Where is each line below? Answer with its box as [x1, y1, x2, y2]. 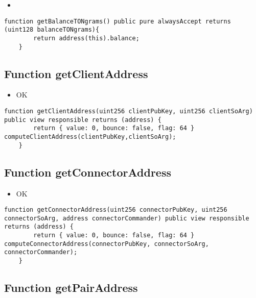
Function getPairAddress [4, 280, 138, 295]
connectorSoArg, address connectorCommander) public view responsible [4, 214, 249, 222]
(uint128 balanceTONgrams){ [4, 26, 100, 34]
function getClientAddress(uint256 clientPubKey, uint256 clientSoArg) [4, 108, 253, 115]
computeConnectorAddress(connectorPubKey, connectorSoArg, [4, 240, 209, 247]
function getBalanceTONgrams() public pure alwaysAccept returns [4, 17, 231, 25]
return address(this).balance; [33, 34, 139, 42]
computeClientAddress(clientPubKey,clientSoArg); [4, 133, 176, 140]
